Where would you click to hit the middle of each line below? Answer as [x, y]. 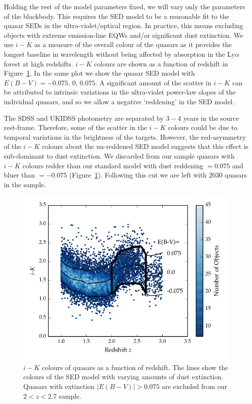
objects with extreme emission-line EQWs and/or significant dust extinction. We [124, 35]
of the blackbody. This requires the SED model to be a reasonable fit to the [117, 16]
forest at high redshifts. [39, 63]
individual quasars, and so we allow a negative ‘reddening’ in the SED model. [119, 101]
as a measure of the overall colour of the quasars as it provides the [133, 44]
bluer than [19, 175]
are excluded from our [194, 386]
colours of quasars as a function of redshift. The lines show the [135, 367]
